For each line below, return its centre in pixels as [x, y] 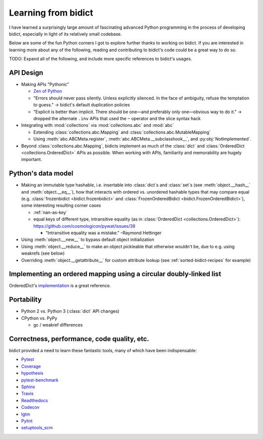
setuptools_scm [37, 428]
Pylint [27, 421]
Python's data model [41, 173]
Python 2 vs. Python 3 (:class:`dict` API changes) [70, 311]
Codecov [30, 407]
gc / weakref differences [58, 325]
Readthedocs [35, 400]
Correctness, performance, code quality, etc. [79, 339]
